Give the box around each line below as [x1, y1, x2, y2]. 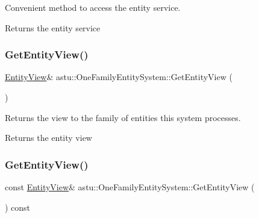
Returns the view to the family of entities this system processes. [5, 111, 241, 123]
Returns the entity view [5, 131, 92, 144]
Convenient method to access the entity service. [5, 1, 181, 13]
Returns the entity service [5, 21, 101, 34]
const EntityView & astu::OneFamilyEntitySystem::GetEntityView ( [5, 181, 255, 193]
